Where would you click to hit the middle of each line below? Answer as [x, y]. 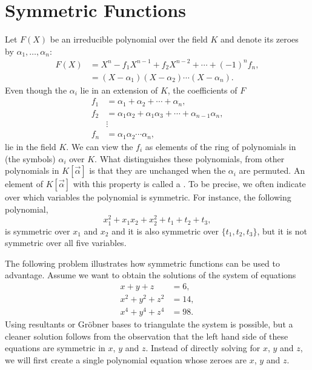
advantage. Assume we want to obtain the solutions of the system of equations [151, 275]
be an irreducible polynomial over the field [129, 39]
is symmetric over [38, 231]
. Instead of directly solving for [203, 348]
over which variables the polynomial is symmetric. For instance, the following [148, 197]
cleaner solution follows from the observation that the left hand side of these [147, 336]
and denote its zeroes [259, 39]
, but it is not [282, 231]
